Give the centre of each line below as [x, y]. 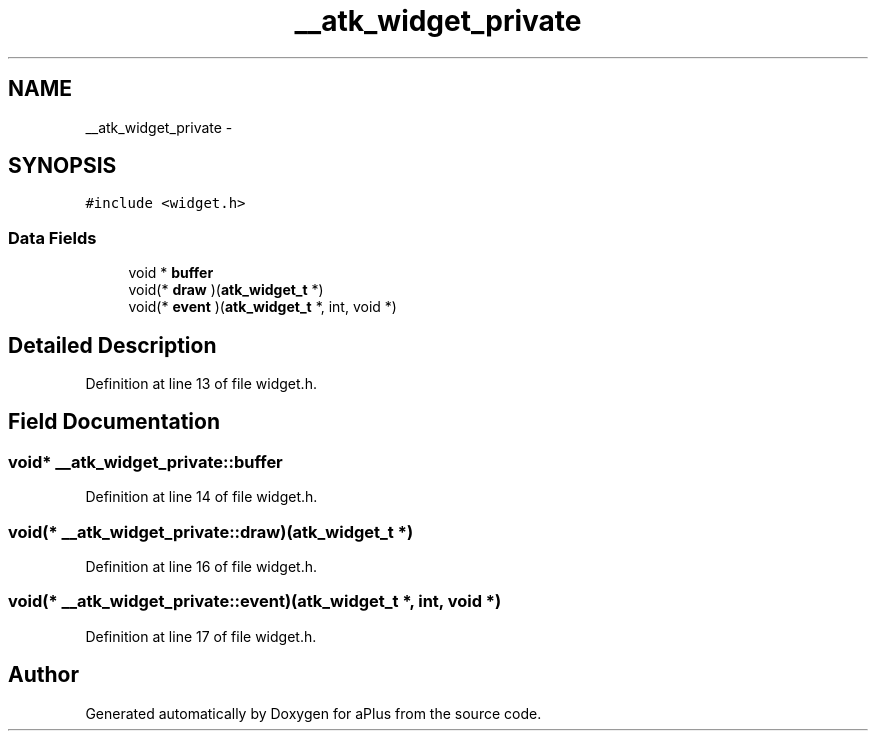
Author [43, 675]
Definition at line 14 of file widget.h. [201, 497]
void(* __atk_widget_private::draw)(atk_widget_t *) [211, 531]
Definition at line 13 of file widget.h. [201, 384]
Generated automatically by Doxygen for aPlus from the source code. [313, 713]
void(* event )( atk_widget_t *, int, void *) [262, 307]
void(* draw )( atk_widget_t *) [226, 290]
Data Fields [52, 237]
